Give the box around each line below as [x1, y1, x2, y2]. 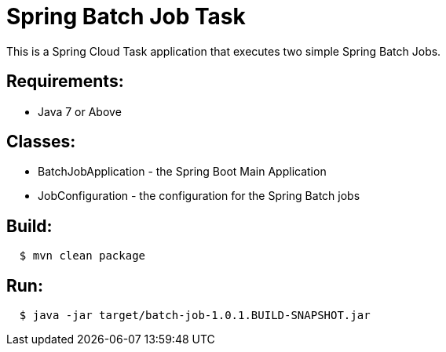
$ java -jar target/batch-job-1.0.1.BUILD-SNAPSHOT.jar [19, 309, 371, 322]
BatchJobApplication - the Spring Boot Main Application [38, 165, 327, 179]
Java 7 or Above [38, 104, 122, 118]
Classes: [6, 132, 76, 152]
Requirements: [6, 71, 124, 92]
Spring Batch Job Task [6, 3, 246, 30]
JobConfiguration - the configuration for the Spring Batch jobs [38, 189, 360, 203]
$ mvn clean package [19, 249, 146, 263]
